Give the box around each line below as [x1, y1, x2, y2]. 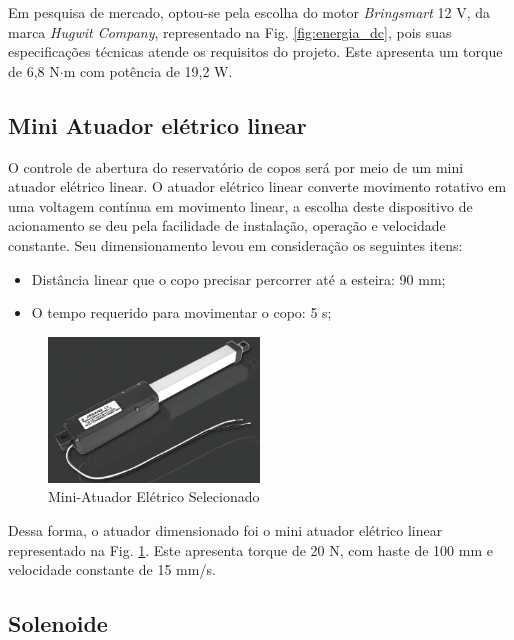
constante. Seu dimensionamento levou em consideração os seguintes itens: [8, 234, 463, 255]
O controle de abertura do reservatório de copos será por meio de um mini [8, 156, 464, 177]
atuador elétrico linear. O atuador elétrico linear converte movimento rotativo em [8, 176, 507, 197]
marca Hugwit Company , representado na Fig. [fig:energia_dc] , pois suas [8, 21, 452, 42]
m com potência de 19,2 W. [63, 60, 233, 81]
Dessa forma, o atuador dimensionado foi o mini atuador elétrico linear [8, 520, 443, 541]
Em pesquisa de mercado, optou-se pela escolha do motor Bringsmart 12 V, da [8, 2, 491, 22]
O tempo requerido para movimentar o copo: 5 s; [31, 302, 332, 323]
